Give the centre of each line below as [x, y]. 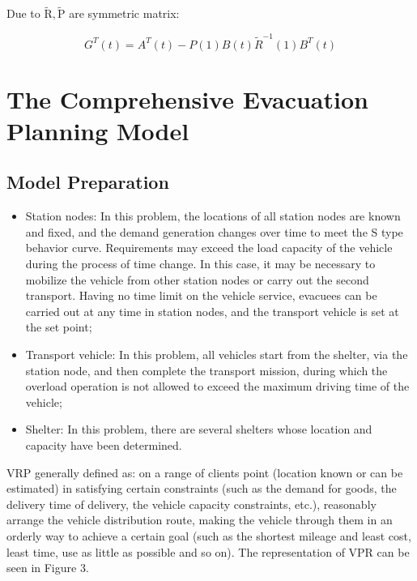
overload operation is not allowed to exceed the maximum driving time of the [217, 386]
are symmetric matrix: [124, 13]
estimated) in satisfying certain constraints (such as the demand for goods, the [202, 488]
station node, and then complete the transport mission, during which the [206, 370]
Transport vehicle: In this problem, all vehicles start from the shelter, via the [217, 355]
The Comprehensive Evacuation [187, 98]
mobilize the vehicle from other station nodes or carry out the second [197, 279]
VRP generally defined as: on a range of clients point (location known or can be [205, 472]
